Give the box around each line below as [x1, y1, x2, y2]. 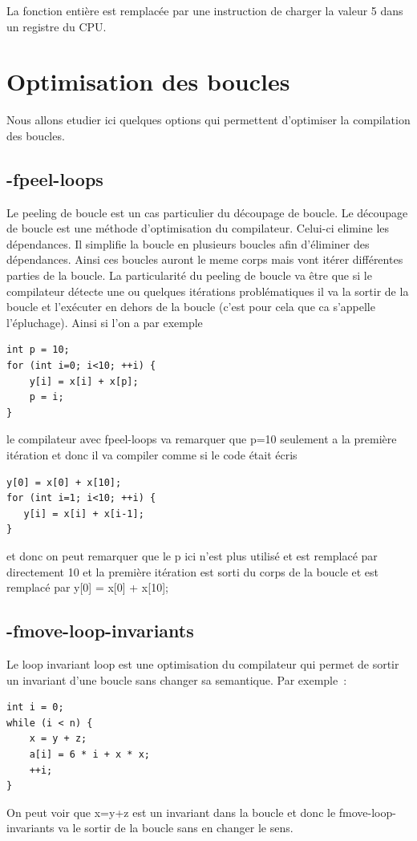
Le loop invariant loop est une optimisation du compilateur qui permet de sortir [6, 655, 399, 672]
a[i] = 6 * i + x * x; [29, 748, 150, 760]
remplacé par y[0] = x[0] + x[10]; [6, 579, 168, 596]
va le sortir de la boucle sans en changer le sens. [58, 819, 294, 836]
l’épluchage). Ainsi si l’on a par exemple [6, 313, 203, 330]
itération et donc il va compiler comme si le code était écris [6, 447, 298, 463]
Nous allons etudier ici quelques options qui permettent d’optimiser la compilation [6, 111, 411, 128]
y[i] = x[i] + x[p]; [29, 375, 139, 387]
